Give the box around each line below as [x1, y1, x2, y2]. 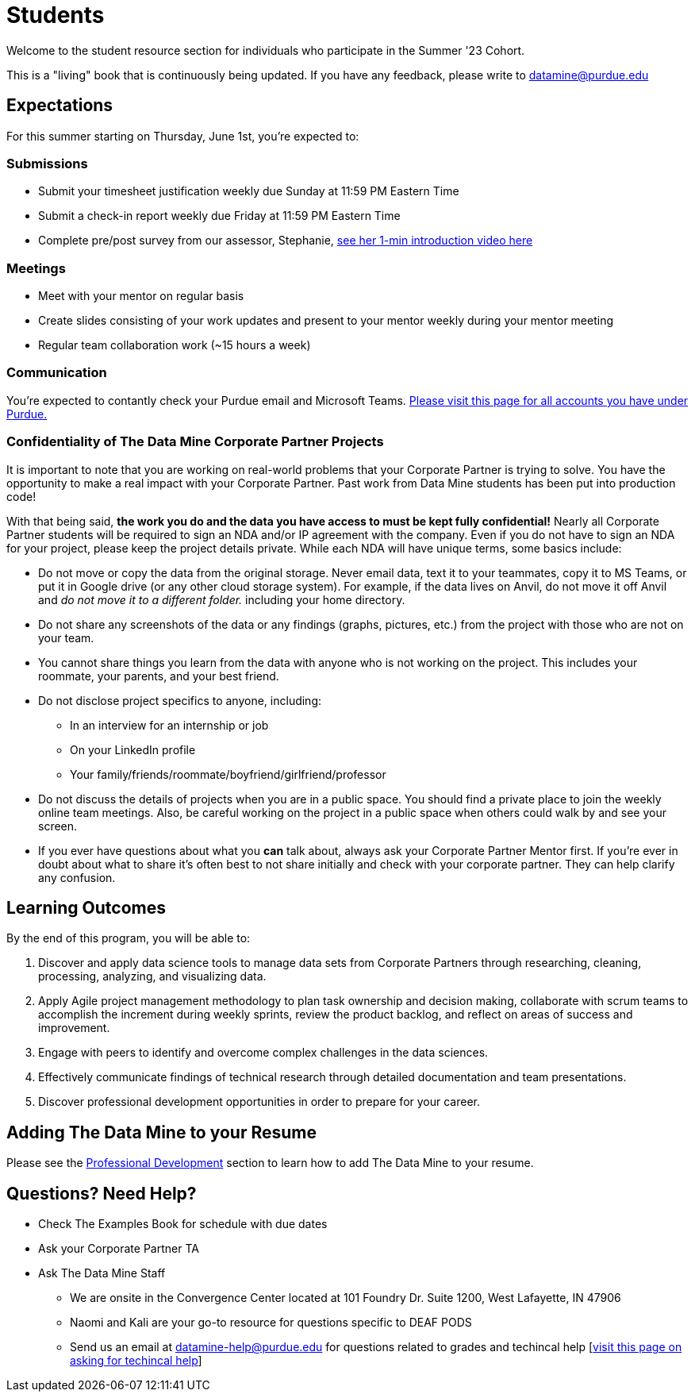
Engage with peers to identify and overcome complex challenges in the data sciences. [38, 1046, 489, 1060]
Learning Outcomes [6, 898, 166, 919]
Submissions [6, 155, 88, 171]
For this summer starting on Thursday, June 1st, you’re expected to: [6, 129, 359, 143]
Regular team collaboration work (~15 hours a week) [38, 338, 311, 352]
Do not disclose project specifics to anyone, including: [38, 693, 322, 707]
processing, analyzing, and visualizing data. [38, 969, 267, 984]
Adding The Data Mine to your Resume [6, 1122, 317, 1142]
